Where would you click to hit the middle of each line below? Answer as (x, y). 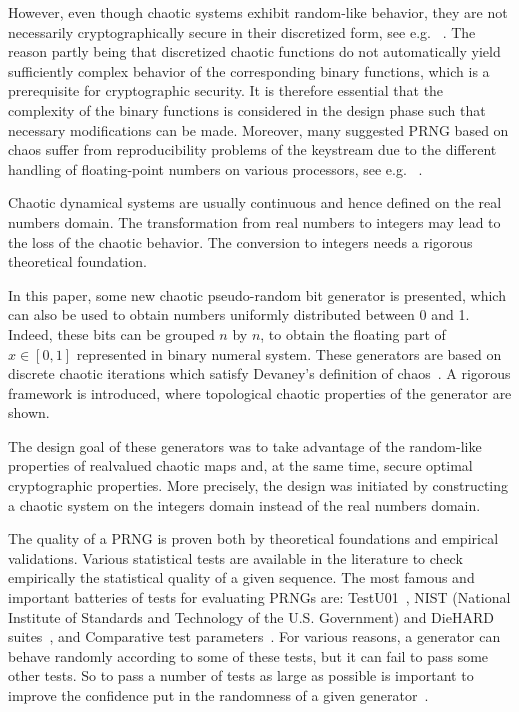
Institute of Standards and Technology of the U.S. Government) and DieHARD (251, 616)
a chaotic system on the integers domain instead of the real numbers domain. (244, 504)
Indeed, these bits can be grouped (111, 333)
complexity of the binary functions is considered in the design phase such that (247, 109)
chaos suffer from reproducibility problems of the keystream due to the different (252, 149)
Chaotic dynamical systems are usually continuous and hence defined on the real (255, 202)
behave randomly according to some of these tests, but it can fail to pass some (248, 655)
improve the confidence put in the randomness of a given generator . (218, 695)
